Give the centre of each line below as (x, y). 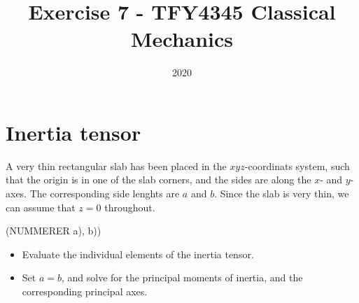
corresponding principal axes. (85, 291)
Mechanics (182, 39)
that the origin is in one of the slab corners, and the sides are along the (159, 179)
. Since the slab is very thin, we (282, 193)
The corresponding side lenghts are (105, 193)
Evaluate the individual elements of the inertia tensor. (138, 254)
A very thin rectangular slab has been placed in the (116, 165)
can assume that (41, 207)
